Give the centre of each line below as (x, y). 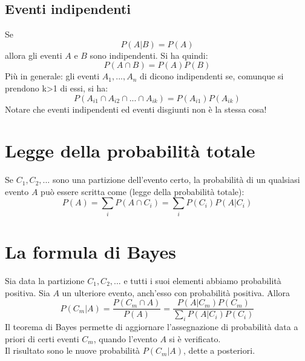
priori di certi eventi (42, 338)
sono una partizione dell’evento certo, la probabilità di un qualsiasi (176, 180)
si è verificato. (195, 338)
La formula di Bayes (90, 251)
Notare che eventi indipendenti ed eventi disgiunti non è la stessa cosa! (136, 109)
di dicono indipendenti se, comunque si (212, 76)
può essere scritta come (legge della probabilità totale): (143, 191)
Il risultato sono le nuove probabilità (73, 350)
